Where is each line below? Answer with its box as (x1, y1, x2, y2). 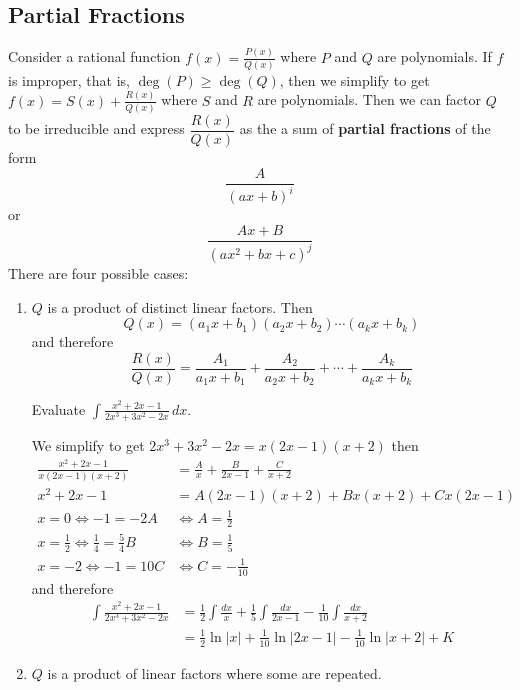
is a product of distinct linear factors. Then (47, 296, 313, 317)
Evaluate (31, 398, 86, 419)
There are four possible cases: (8, 263, 189, 284)
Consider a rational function (8, 46, 181, 67)
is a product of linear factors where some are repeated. (47, 662, 382, 683)
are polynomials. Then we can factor (257, 89, 482, 110)
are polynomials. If (377, 46, 492, 67)
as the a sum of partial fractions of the (239, 118, 491, 139)
